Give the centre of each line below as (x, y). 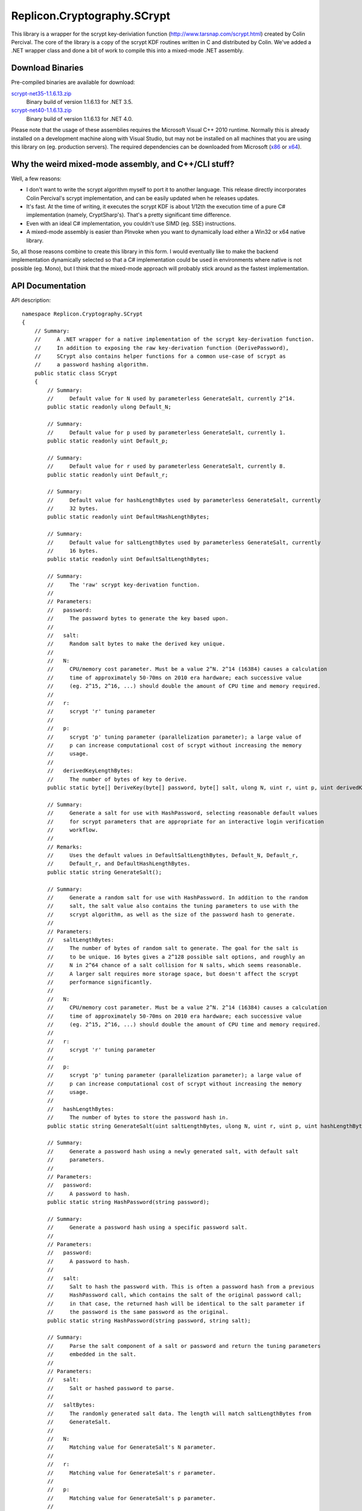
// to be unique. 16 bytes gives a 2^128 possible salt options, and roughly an (176, 957)
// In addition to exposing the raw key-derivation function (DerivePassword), (162, 348)
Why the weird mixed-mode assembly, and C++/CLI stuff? (123, 164)
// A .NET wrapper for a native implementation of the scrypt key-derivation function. (174, 339)
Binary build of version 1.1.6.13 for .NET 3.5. (79, 102)
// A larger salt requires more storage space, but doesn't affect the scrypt (173, 974)
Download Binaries (47, 68)
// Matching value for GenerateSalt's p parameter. (132, 1498)
